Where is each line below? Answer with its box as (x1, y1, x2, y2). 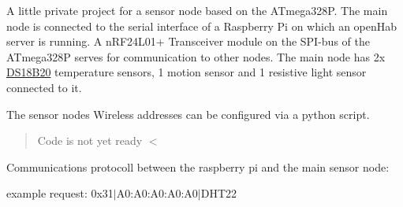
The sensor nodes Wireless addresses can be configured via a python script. (6, 105, 370, 122)
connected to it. (6, 79, 82, 95)
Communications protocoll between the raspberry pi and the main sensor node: (6, 158, 390, 175)
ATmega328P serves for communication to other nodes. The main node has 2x (6, 48, 386, 65)
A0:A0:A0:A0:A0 (116, 185, 198, 201)
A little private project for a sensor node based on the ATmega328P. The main (6, 2, 388, 18)
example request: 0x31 (6, 185, 114, 201)
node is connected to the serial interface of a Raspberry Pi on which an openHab (6, 17, 397, 34)
